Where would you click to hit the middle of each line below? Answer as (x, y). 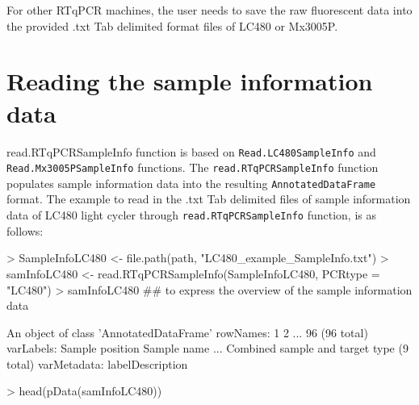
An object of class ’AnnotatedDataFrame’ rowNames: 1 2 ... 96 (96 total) (187, 332)
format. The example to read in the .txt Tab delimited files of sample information (209, 199)
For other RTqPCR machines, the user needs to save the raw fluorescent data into (209, 10)
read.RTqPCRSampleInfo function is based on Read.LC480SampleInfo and (191, 151)
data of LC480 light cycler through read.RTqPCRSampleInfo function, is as (192, 215)
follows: (25, 230)
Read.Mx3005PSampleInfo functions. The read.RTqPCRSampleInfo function (193, 167)
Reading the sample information (190, 81)
